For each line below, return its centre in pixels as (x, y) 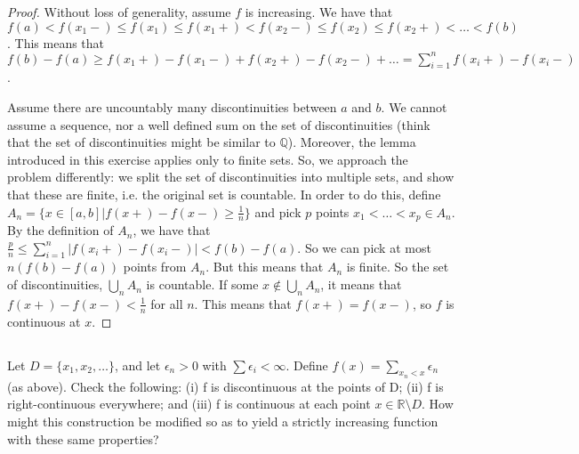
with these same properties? (83, 438)
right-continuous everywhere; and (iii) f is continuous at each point (189, 404)
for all (167, 303)
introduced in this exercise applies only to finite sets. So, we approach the (208, 159)
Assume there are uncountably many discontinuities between (172, 107)
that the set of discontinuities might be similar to (141, 142)
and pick (278, 211)
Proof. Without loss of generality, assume (119, 12)
